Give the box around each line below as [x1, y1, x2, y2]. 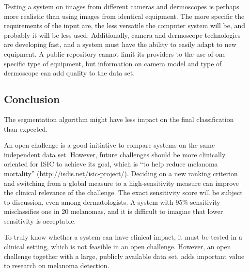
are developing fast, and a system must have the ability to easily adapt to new [4, 39, 236, 49]
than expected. [4, 123, 48, 134]
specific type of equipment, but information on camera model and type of [4, 58, 222, 68]
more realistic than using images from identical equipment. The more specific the [4, 11, 245, 21]
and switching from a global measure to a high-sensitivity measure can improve [4, 178, 239, 188]
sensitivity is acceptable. [4, 215, 76, 226]
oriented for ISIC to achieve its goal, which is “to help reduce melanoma [4, 159, 218, 169]
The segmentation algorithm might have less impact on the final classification [4, 114, 234, 124]
